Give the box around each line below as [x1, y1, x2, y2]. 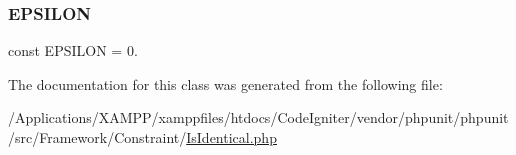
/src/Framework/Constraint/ [8, 127, 187, 147]
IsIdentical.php [186, 127, 277, 147]
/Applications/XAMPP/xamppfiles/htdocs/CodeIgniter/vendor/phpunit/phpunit [8, 107, 509, 128]
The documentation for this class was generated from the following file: [8, 73, 443, 94]
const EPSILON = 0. [8, 40, 138, 61]
